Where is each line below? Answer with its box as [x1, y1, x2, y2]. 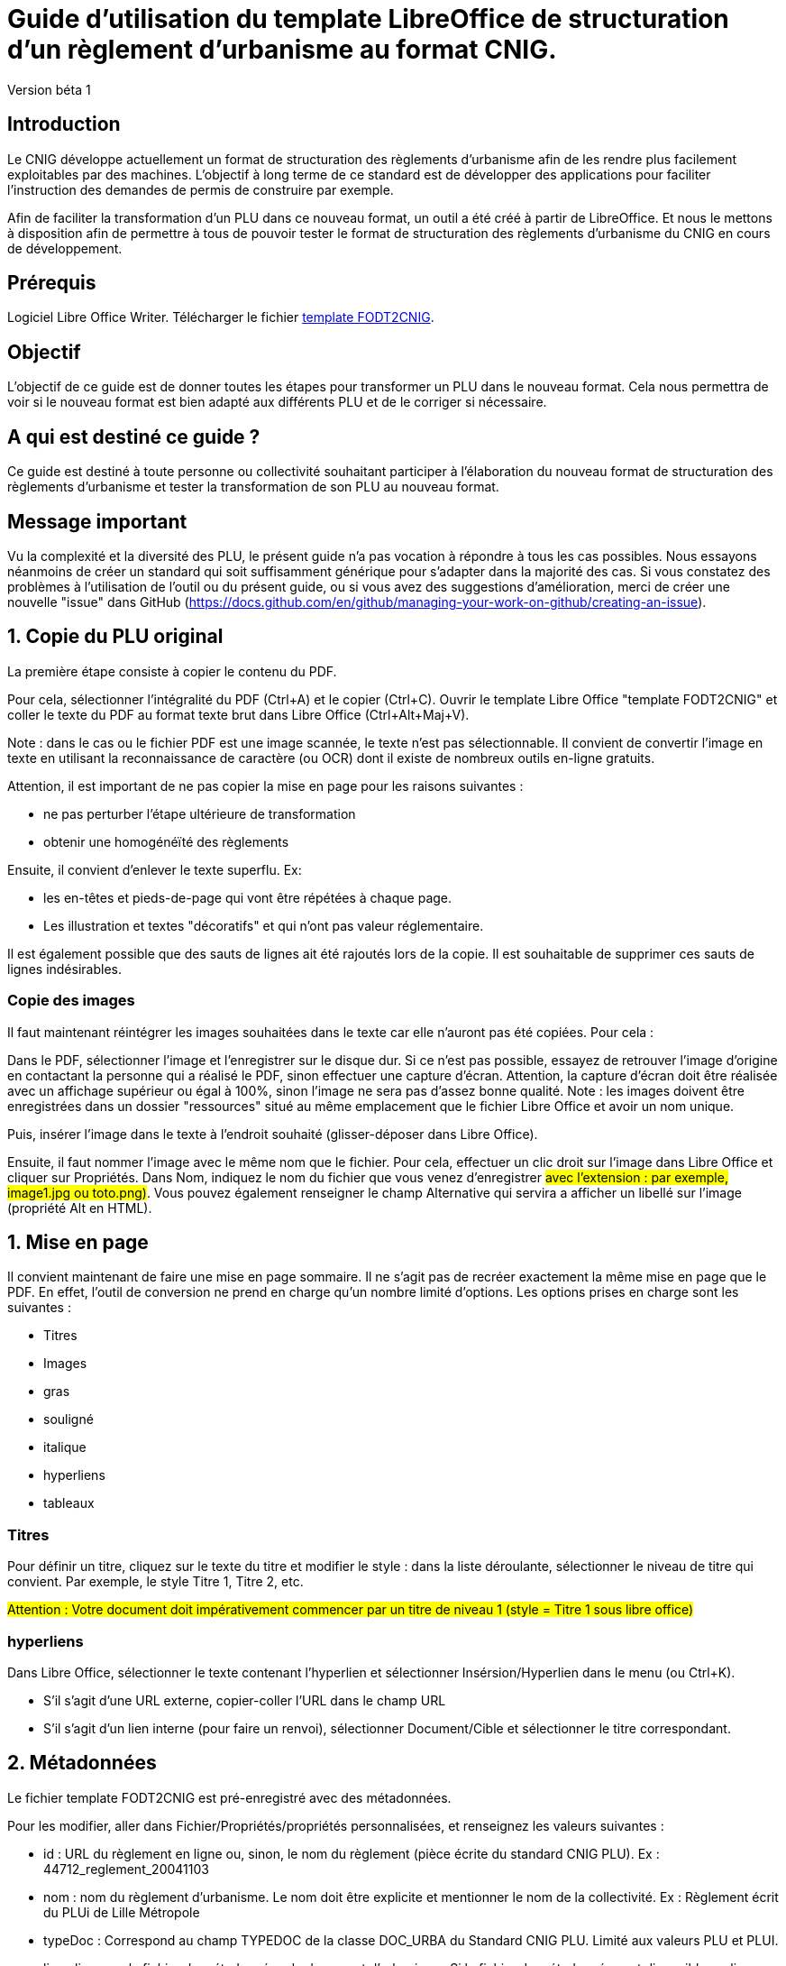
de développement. [7, 240, 123, 256]
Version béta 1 [7, 81, 91, 97]
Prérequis [7, 271, 96, 295]
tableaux [43, 1495, 95, 1511]
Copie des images [7, 991, 135, 1010]
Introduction [7, 113, 121, 136]
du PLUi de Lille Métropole [43, 1904, 200, 1920]
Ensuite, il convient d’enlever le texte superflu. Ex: [7, 861, 302, 877]
